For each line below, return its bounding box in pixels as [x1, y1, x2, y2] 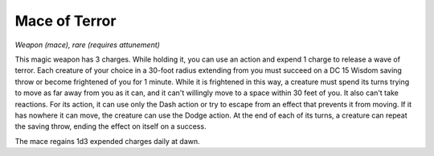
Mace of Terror [14, 12, 117, 30]
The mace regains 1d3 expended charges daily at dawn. [14, 136, 200, 146]
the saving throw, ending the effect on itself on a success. [14, 122, 207, 131]
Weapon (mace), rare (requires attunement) [14, 40, 161, 50]
